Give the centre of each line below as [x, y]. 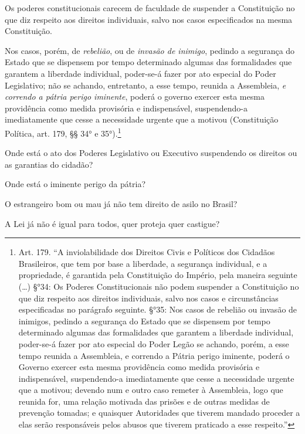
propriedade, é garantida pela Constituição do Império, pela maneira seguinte [158, 275]
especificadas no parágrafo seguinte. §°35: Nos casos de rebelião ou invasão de [158, 309]
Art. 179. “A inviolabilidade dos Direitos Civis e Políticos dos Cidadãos [147, 252]
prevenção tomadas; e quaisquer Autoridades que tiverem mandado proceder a [159, 413]
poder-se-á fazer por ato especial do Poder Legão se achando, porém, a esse [154, 343]
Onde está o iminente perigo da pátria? [75, 184]
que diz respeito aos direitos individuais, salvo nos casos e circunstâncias [148, 298]
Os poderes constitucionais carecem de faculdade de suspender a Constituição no [150, 8]
